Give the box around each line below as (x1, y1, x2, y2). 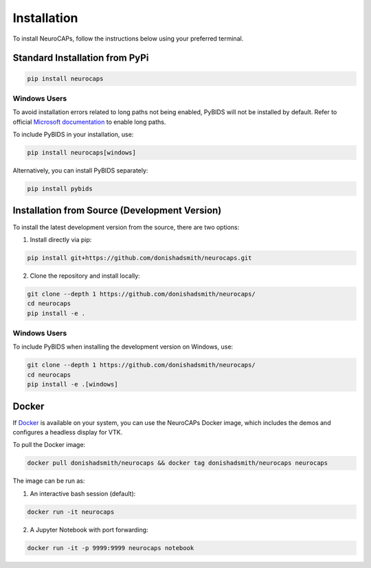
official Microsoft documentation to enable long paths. (12, 118, 166, 126)
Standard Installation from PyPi (12, 52, 149, 64)
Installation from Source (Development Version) (12, 205, 222, 217)
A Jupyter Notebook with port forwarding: (30, 525, 148, 534)
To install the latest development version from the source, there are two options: (12, 223, 240, 231)
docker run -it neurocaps (27, 507, 115, 516)
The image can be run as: (12, 477, 85, 485)
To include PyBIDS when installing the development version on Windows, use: (12, 342, 234, 351)
